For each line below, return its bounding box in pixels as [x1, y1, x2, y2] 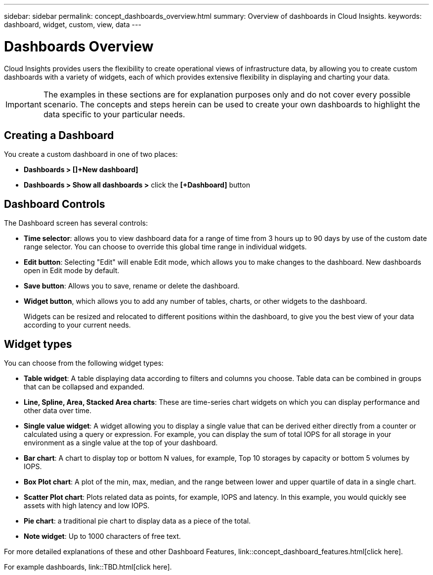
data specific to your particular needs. [43, 109, 185, 119]
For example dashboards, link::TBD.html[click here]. [4, 563, 172, 572]
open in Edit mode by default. [24, 266, 120, 275]
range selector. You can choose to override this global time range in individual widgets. [24, 242, 307, 251]
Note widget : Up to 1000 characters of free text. [24, 532, 181, 541]
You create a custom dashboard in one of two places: [4, 150, 178, 159]
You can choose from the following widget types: [4, 359, 164, 368]
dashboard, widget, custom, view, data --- [4, 20, 141, 29]
